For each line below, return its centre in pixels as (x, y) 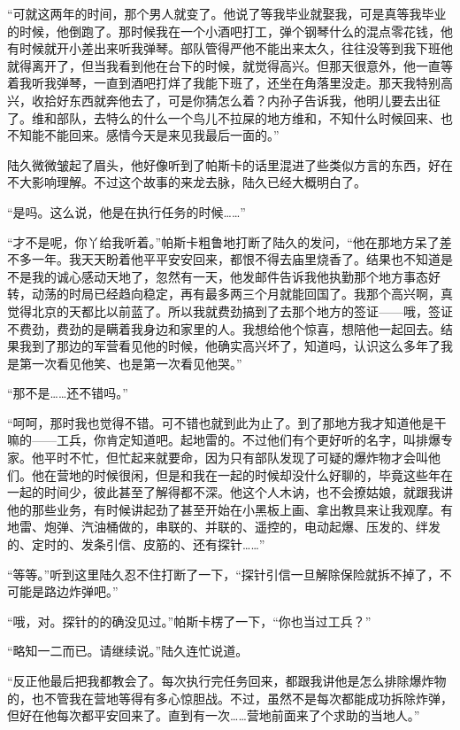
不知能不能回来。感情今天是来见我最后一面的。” (143, 135)
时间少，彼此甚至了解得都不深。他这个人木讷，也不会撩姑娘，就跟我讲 (248, 492)
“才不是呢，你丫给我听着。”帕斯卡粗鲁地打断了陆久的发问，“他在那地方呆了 (223, 241)
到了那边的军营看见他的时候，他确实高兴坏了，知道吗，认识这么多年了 (236, 346)
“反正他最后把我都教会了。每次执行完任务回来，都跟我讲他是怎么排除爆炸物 (227, 680)
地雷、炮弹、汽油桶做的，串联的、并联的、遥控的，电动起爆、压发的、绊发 (224, 527)
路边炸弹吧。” (81, 591)
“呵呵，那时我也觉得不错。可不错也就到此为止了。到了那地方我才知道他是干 (227, 422)
